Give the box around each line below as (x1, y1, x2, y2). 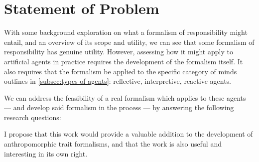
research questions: (4, 112, 61, 122)
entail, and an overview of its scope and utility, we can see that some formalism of (4, 36, 255, 47)
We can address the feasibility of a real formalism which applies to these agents (4, 92, 246, 103)
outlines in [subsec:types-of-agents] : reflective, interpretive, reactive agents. (4, 76, 231, 86)
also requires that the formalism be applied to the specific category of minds (4, 66, 237, 76)
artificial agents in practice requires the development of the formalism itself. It (4, 56, 243, 66)
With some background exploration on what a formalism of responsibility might (4, 27, 248, 37)
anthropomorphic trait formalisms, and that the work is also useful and (4, 139, 222, 149)
